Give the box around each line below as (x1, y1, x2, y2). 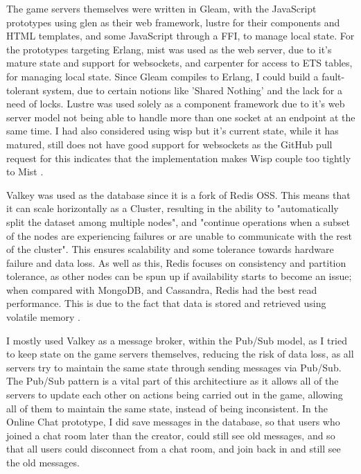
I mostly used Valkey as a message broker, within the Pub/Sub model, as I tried (6, 333, 347, 347)
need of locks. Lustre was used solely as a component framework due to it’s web (6, 96, 345, 111)
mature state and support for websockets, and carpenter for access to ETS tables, (6, 55, 353, 70)
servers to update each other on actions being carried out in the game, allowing (6, 387, 343, 402)
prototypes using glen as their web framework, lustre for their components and (6, 15, 340, 29)
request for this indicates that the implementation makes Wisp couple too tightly (6, 150, 351, 165)
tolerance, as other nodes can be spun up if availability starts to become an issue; (6, 269, 352, 283)
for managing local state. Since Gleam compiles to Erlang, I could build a (6, 69, 319, 83)
